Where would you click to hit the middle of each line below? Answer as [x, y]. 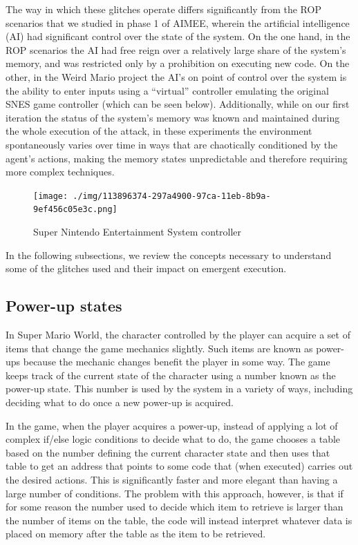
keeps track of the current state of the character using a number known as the [171, 375]
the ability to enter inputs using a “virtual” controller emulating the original [167, 90]
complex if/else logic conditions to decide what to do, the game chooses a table [173, 439]
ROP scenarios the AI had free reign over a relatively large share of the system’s [176, 49]
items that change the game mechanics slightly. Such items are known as [159, 348]
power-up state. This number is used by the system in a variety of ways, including [179, 389]
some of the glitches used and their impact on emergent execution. [146, 268]
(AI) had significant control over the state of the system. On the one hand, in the [178, 36]
